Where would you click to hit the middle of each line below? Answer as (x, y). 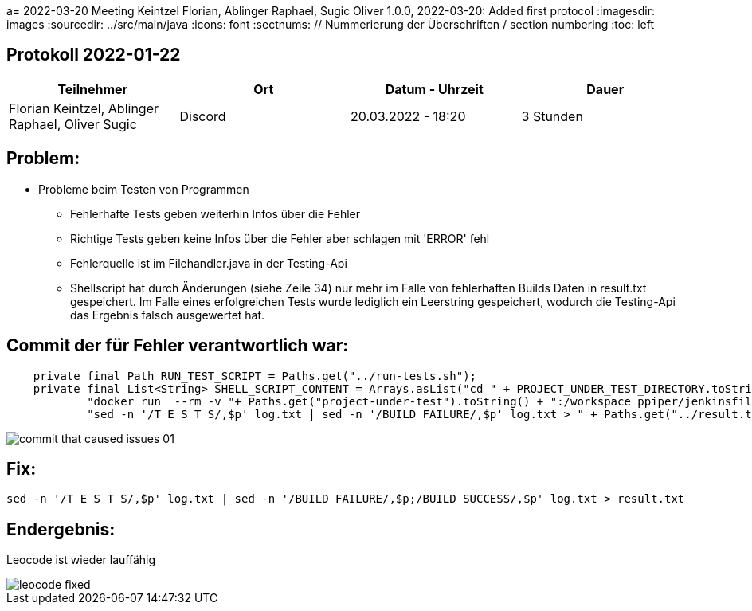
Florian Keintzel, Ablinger (84, 108)
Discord (203, 116)
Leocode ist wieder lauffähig (81, 560)
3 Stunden (552, 116)
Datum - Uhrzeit (434, 89)
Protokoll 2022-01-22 (94, 55)
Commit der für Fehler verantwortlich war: (178, 346)
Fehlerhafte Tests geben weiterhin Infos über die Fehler (215, 213)
